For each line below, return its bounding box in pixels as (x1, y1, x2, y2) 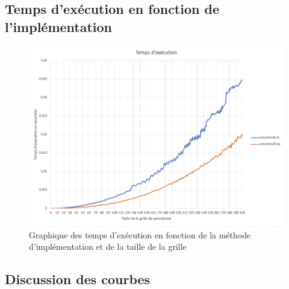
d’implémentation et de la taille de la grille (29, 240, 187, 253)
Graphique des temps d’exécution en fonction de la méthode (29, 228, 251, 241)
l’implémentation (5, 17, 113, 36)
